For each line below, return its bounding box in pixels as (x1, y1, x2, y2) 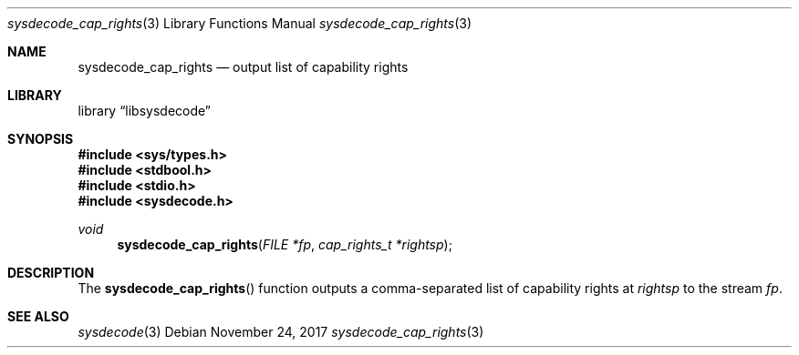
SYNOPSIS (7, 131, 74, 147)
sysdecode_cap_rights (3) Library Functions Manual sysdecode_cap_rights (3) (7, 15, 472, 31)
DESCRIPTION (7, 265, 95, 280)
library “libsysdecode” (78, 103, 212, 118)
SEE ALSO (7, 309, 69, 324)
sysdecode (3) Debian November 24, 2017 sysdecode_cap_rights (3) (78, 324, 484, 340)
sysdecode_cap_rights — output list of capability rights (78, 59, 409, 75)
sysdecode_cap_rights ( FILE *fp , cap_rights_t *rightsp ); (117, 237, 452, 252)
